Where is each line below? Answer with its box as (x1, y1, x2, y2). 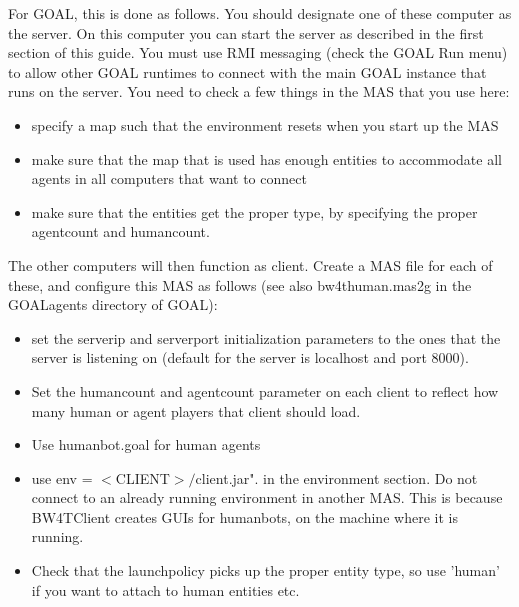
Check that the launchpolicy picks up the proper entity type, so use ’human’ (31, 560, 500, 581)
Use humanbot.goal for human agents (31, 434, 261, 455)
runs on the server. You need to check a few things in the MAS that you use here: (8, 81, 510, 102)
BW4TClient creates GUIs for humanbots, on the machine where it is (31, 506, 458, 527)
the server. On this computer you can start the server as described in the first (8, 22, 484, 43)
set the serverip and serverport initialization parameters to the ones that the (31, 327, 501, 348)
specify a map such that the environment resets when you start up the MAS (31, 114, 499, 135)
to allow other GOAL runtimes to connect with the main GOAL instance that (8, 61, 487, 82)
